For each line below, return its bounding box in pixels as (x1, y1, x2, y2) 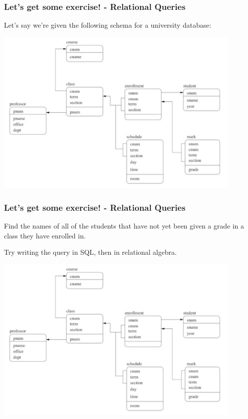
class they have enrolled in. (4, 230, 86, 240)
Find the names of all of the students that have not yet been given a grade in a (4, 221, 245, 231)
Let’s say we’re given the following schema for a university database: (4, 20, 211, 30)
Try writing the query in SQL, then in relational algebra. (4, 247, 177, 257)
